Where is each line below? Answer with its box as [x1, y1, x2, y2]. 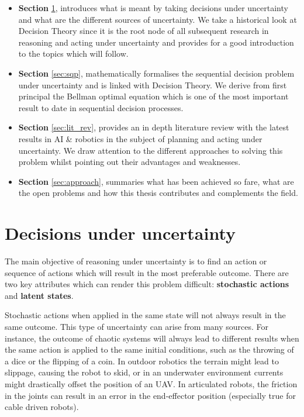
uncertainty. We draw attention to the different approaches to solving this [18, 144, 283, 156]
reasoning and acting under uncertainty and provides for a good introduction [18, 36, 294, 48]
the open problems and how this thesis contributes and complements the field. [18, 187, 298, 199]
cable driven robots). [5, 401, 79, 413]
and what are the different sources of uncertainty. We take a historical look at [18, 13, 297, 25]
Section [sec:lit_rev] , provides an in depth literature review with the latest [18, 121, 289, 133]
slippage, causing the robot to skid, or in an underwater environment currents [5, 366, 284, 378]
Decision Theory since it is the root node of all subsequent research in [18, 25, 269, 37]
